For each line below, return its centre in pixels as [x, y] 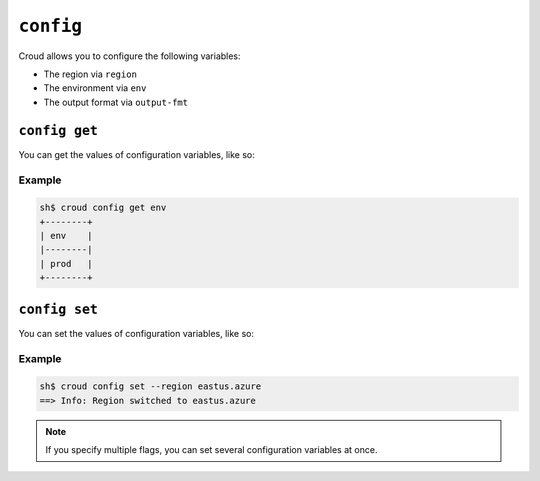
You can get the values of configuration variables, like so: [136, 154]
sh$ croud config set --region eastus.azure [150, 386]
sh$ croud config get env [103, 208]
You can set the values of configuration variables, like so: [136, 333]
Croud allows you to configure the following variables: [129, 56]
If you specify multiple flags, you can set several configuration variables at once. [211, 449]
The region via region [90, 74]
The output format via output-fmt [116, 102]
